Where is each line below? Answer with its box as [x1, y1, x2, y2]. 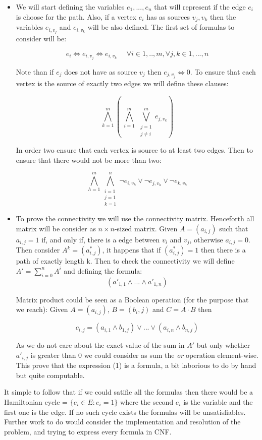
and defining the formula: [64, 265, 142, 276]
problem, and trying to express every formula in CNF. [4, 426, 172, 436]
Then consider [16, 244, 60, 255]
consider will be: [16, 33, 67, 44]
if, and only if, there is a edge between [41, 234, 160, 244]
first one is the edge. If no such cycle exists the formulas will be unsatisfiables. [4, 406, 246, 417]
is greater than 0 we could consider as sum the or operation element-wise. [30, 349, 258, 360]
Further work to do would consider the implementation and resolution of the [4, 416, 241, 427]
